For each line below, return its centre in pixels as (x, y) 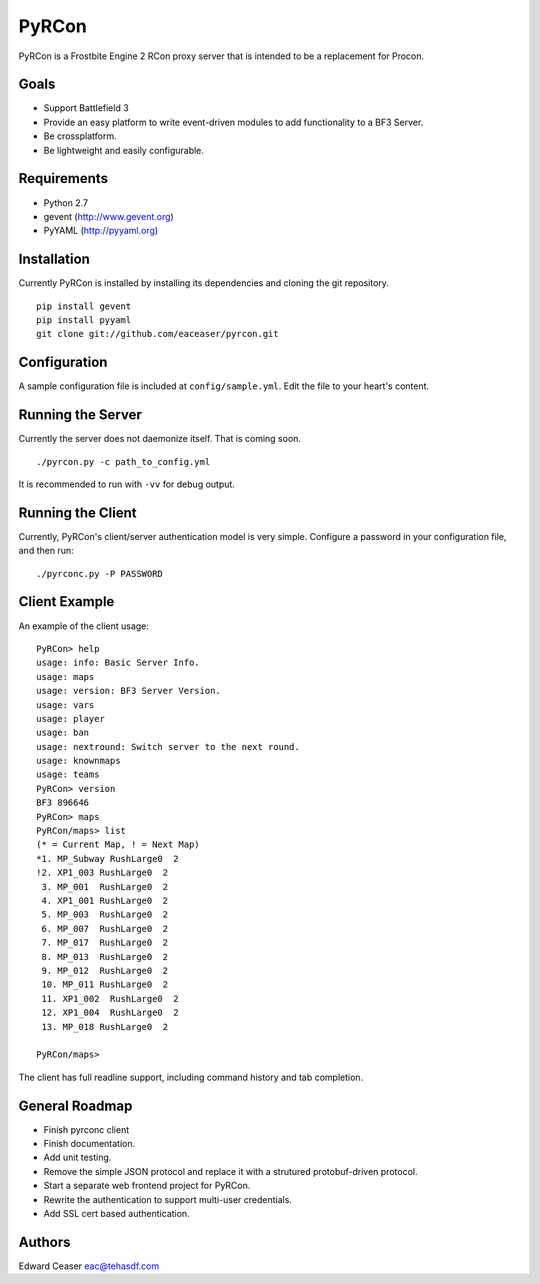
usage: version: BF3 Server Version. (129, 691)
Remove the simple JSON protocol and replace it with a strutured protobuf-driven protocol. (230, 1171)
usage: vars (65, 704)
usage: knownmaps (78, 761)
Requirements (63, 178)
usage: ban (63, 733)
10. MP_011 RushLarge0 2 (105, 984)
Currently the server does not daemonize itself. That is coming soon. (160, 439)
